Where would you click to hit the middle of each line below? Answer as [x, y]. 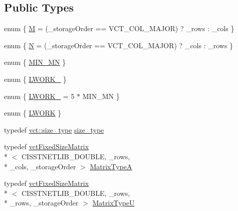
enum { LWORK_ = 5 [39, 96]
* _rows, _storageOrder [41, 203]
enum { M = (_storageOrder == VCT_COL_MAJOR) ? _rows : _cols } [119, 28]
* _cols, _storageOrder [40, 166]
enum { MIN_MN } [35, 62]
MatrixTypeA [111, 166]
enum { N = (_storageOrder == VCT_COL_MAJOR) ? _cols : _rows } [119, 45]
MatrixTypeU [113, 203]
